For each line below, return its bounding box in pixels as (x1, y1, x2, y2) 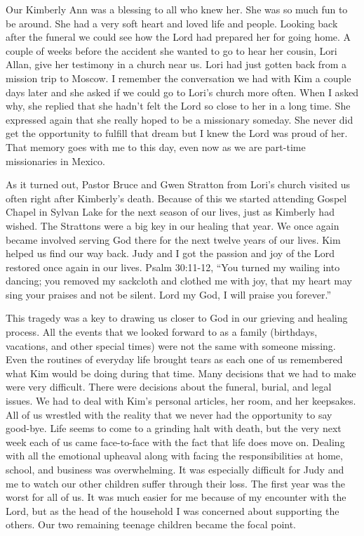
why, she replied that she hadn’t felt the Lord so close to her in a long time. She (6, 98, 351, 113)
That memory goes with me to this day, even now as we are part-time (6, 139, 306, 154)
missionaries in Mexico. (6, 153, 105, 168)
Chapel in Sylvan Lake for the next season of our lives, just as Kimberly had (6, 204, 335, 219)
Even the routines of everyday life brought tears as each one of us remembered (6, 352, 343, 367)
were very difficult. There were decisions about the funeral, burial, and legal (6, 379, 332, 394)
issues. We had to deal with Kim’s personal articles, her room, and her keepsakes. (6, 393, 356, 408)
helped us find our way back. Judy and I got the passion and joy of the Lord (6, 246, 335, 261)
